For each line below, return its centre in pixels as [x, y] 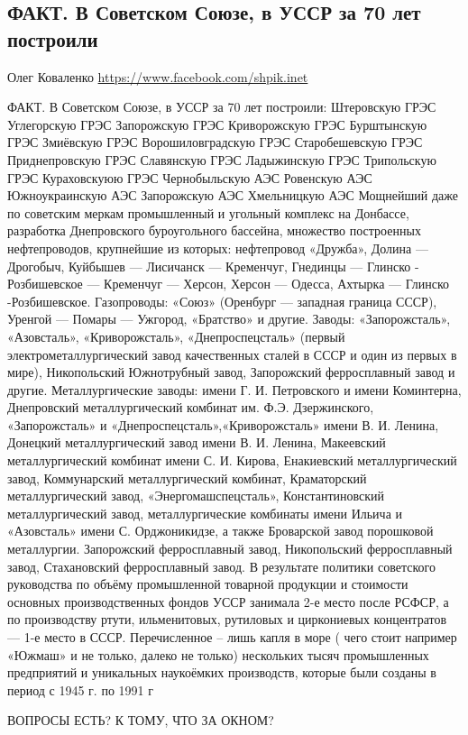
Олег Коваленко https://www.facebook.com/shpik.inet [158, 76]
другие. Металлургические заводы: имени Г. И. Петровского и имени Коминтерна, [234, 389]
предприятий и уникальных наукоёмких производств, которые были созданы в [222, 672]
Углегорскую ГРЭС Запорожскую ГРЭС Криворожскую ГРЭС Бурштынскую [217, 124]
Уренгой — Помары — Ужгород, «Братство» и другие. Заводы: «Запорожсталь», [229, 319]
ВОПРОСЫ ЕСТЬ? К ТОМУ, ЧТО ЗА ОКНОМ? [141, 720]
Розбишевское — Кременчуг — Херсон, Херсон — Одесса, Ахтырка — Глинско [228, 284]
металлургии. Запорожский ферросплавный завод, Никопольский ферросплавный [230, 549]
